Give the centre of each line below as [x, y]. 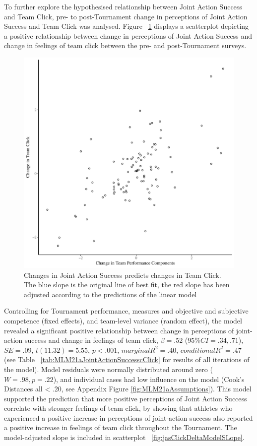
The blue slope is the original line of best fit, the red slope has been [127, 285]
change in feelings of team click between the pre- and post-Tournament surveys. [125, 45]
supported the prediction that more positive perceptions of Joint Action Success [126, 398]
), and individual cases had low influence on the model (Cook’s [149, 379]
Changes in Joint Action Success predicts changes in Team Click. [123, 275]
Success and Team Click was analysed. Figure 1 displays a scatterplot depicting [127, 26]
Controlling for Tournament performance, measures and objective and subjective [126, 311]
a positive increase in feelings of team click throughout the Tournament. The [121, 427]
